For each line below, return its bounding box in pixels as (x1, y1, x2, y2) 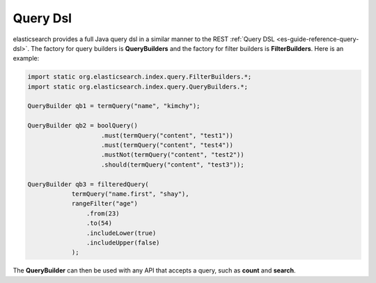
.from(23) (86, 209, 120, 217)
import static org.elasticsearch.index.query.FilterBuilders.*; (27, 73, 252, 81)
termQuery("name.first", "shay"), (71, 190, 189, 198)
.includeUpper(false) (86, 238, 160, 247)
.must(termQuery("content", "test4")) (101, 141, 233, 149)
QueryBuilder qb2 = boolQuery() (27, 122, 139, 130)
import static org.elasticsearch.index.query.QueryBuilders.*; (27, 82, 249, 91)
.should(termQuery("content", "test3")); (101, 160, 244, 169)
